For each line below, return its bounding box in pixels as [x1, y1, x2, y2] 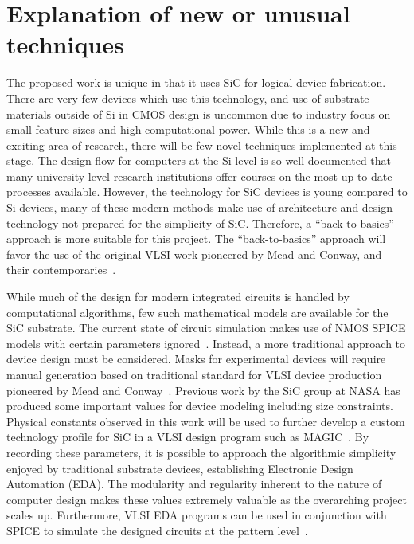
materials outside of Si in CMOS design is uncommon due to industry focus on [6, 105, 391, 122]
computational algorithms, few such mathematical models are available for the [6, 303, 389, 320]
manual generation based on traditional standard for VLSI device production [6, 366, 382, 382]
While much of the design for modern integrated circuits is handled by [6, 288, 350, 305]
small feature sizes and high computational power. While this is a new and [6, 121, 370, 138]
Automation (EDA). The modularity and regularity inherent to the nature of [6, 476, 382, 492]
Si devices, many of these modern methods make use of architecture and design [6, 199, 393, 216]
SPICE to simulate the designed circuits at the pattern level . [6, 522, 308, 538]
